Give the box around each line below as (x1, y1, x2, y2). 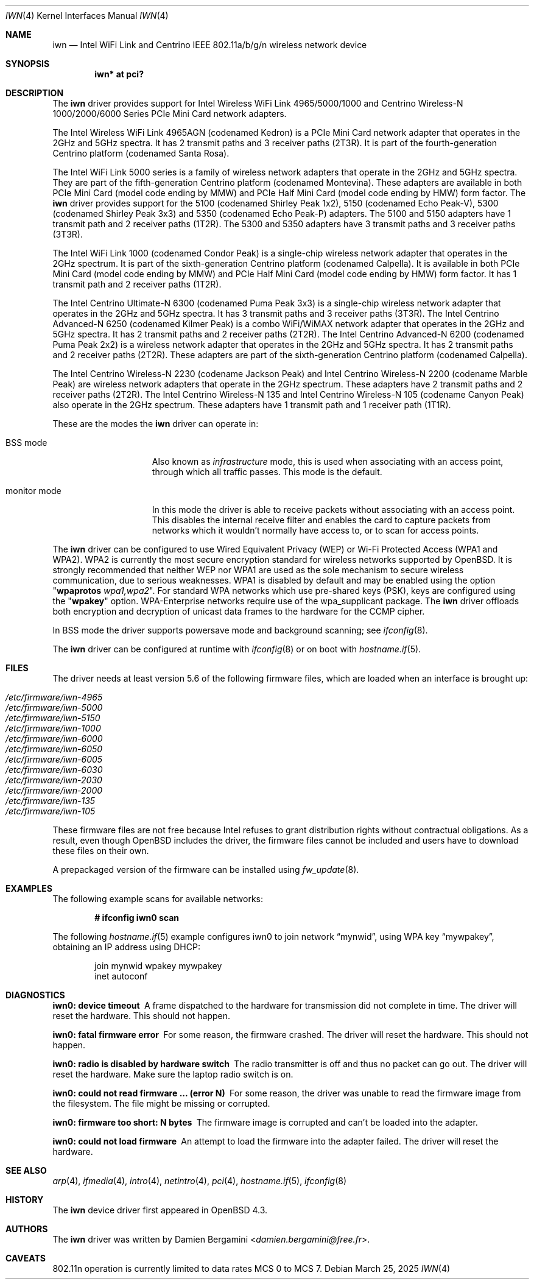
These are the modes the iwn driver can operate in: (52, 418, 259, 429)
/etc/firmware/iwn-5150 (5, 713, 100, 723)
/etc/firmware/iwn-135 (5, 795, 96, 806)
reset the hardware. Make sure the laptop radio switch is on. (52, 1069, 293, 1079)
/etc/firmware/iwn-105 (5, 806, 96, 816)
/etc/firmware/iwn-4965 (5, 692, 103, 702)
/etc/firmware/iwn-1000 (5, 723, 101, 733)
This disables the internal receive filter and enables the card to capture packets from (152, 515, 491, 525)
